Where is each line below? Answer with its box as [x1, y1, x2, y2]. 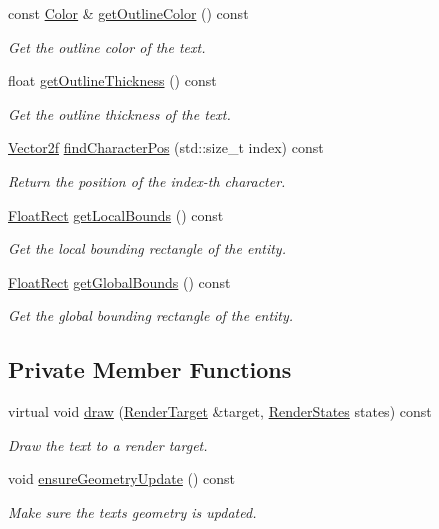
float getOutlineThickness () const [8, 70, 217, 91]
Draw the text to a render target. [8, 434, 208, 455]
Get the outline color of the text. [8, 36, 206, 57]
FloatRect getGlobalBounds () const [8, 271, 231, 292]
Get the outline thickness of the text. [8, 103, 231, 124]
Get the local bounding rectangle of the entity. [8, 238, 286, 259]
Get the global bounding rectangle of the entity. [8, 305, 294, 326]
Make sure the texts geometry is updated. [8, 501, 257, 522]
